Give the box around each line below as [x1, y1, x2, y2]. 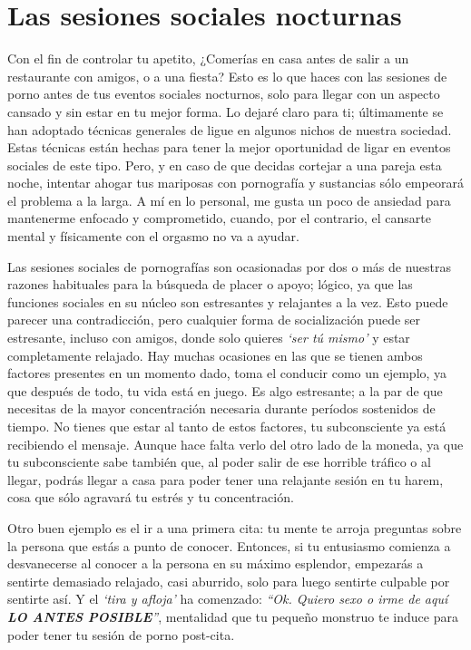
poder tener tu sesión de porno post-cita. [7, 625, 235, 644]
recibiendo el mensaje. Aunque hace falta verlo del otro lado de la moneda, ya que [7, 434, 464, 453]
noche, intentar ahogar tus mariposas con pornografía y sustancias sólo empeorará [7, 173, 464, 192]
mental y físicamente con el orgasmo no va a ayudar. [7, 227, 299, 246]
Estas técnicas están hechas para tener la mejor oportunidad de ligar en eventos [7, 138, 451, 157]
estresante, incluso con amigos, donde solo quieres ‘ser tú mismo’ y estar [7, 328, 410, 347]
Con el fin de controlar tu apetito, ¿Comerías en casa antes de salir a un [7, 49, 409, 68]
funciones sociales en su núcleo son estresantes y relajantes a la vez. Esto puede [7, 292, 448, 311]
